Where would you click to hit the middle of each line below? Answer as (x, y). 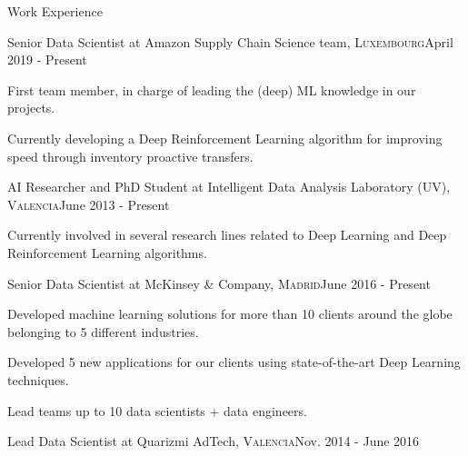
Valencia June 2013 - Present (89, 204)
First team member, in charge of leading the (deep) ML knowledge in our (212, 89)
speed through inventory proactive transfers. (130, 156)
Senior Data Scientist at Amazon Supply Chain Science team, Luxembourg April (230, 41)
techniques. (38, 379)
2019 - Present (47, 59)
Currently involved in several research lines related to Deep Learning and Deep (227, 235)
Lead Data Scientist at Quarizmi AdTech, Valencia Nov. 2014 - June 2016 (214, 441)
